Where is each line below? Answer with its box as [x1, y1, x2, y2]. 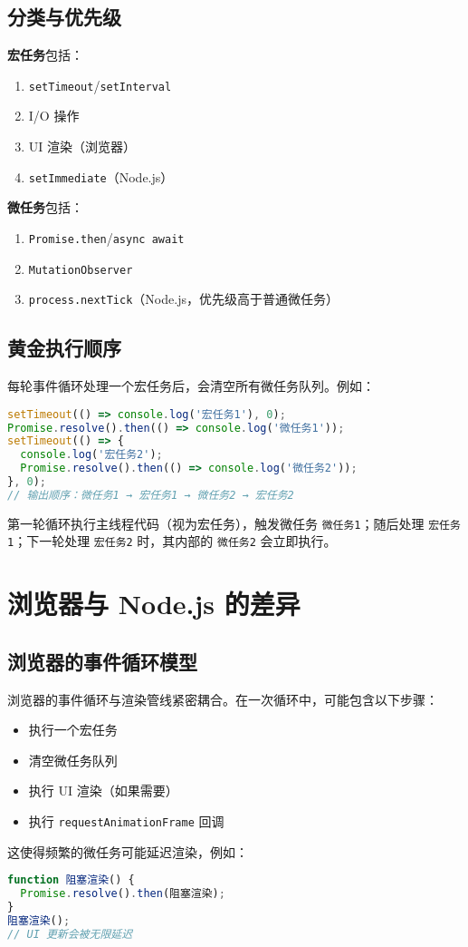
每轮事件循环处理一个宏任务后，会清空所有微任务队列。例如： [7, 376, 375, 395]
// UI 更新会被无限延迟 [7, 927, 133, 941]
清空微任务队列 [28, 750, 118, 769]
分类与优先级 [7, 3, 121, 31]
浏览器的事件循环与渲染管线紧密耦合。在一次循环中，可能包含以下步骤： [7, 689, 438, 708]
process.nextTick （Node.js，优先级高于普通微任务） [28, 289, 339, 308]
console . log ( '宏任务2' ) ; [20, 448, 163, 462]
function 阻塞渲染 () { [7, 874, 135, 887]
